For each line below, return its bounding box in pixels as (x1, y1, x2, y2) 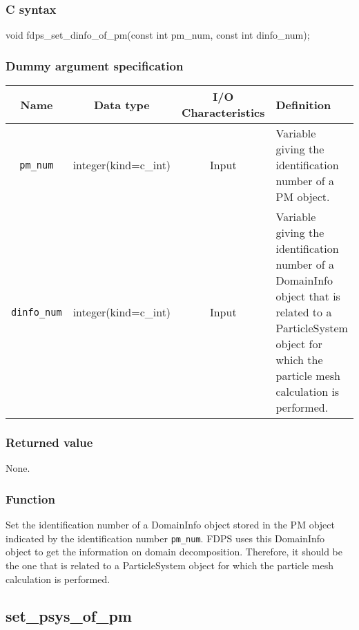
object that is (275, 288, 340, 305)
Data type (93, 96, 150, 113)
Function (6, 490, 55, 507)
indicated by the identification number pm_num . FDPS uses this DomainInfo (6, 531, 325, 545)
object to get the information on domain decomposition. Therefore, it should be (6, 544, 342, 559)
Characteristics (182, 104, 265, 121)
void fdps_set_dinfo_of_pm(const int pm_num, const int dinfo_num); (6, 28, 310, 42)
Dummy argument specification (6, 57, 184, 74)
